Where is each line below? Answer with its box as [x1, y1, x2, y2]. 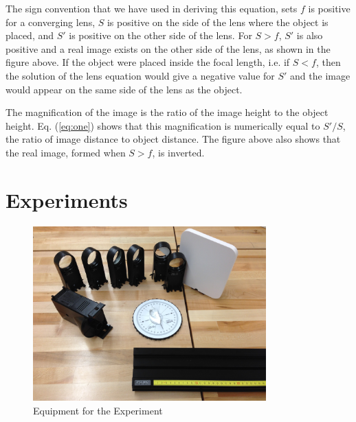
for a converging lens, [5, 14, 96, 29]
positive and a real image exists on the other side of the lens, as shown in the [5, 41, 331, 56]
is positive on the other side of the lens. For [69, 28, 252, 43]
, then [315, 55, 341, 69]
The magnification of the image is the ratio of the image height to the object [5, 105, 329, 119]
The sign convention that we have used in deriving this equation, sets [5, 1, 298, 15]
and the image [290, 68, 351, 82]
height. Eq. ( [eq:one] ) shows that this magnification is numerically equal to [5, 118, 320, 132]
